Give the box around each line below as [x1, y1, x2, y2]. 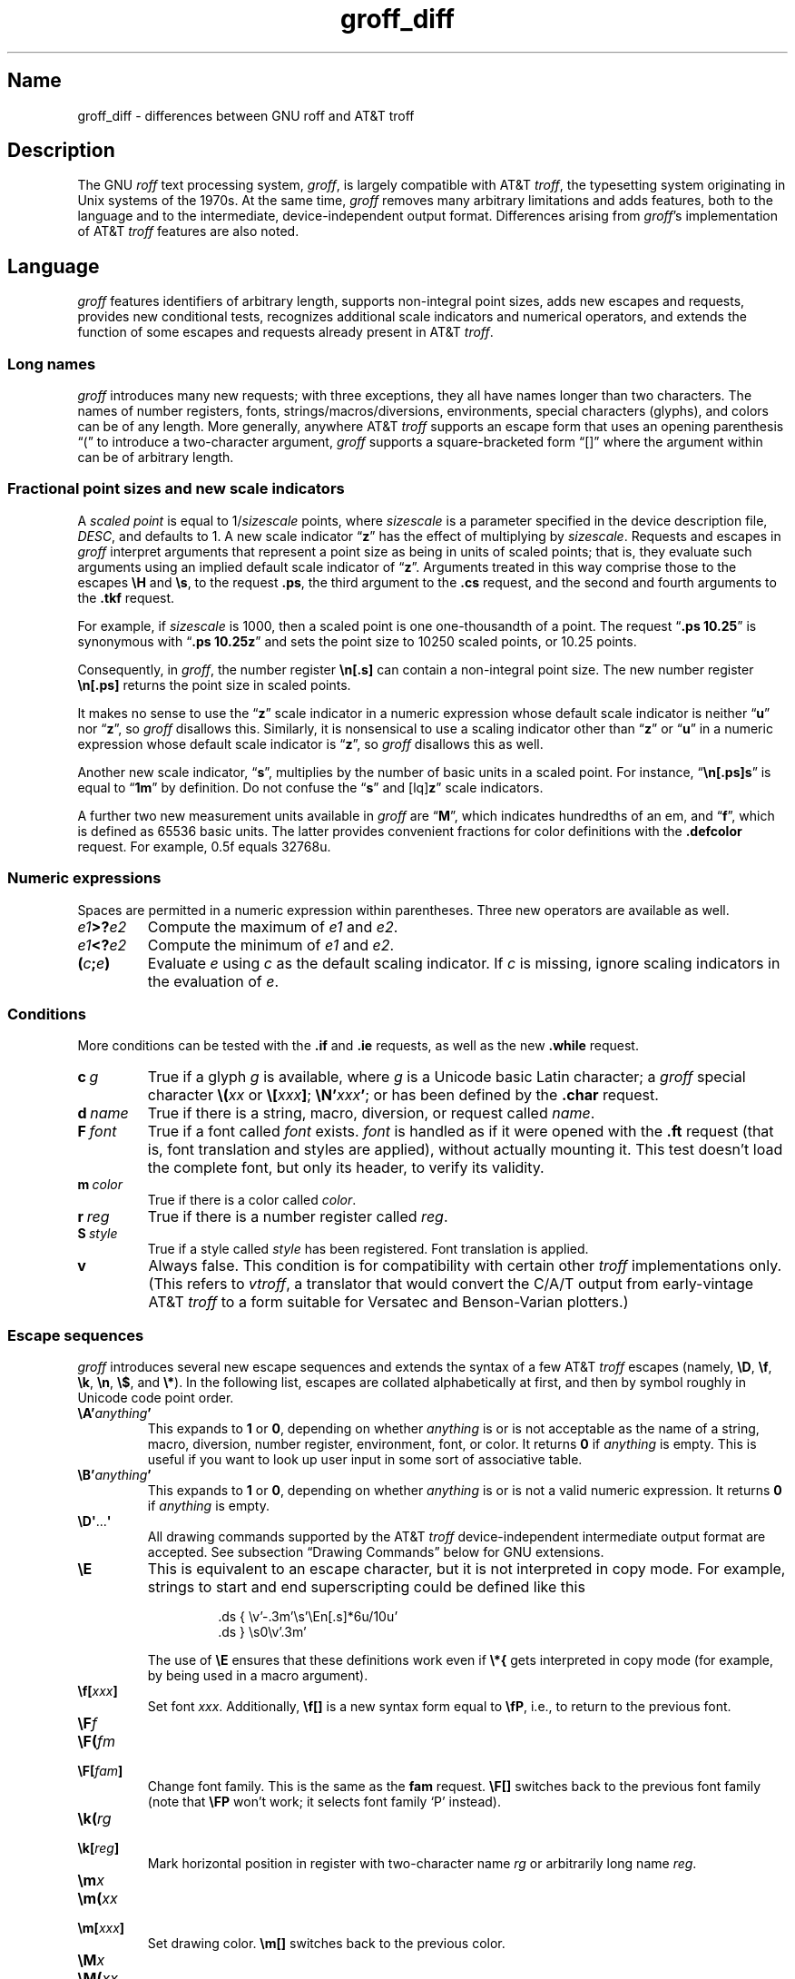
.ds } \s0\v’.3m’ [218, 1624, 307, 1640]
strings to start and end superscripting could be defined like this [147, 1578, 585, 1597]
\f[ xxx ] [77, 1683, 118, 1699]
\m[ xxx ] [77, 1920, 125, 1936]
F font [77, 1122, 117, 1141]
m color [77, 1177, 123, 1193]
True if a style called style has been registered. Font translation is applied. [147, 1241, 589, 1257]
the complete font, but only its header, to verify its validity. [147, 1158, 545, 1177]
